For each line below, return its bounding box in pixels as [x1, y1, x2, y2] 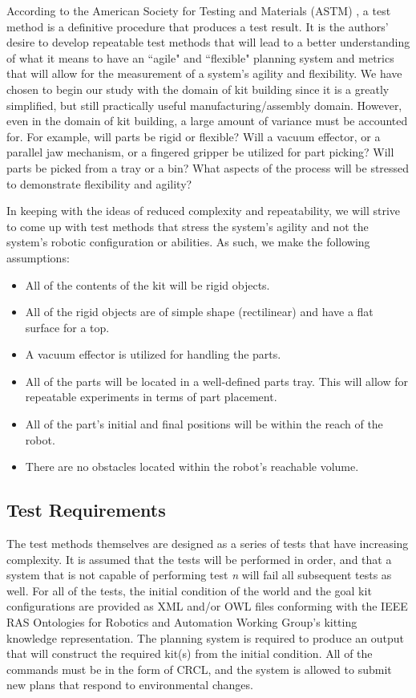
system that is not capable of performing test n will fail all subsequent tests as [6, 566, 392, 583]
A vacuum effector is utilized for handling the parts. [25, 346, 281, 363]
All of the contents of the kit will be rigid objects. [25, 276, 270, 293]
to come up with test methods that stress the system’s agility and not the [6, 217, 369, 234]
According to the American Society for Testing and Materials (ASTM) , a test [6, 2, 391, 18]
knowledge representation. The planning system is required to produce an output [6, 629, 404, 646]
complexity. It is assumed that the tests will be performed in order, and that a [6, 550, 392, 567]
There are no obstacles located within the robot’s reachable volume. [25, 458, 359, 475]
